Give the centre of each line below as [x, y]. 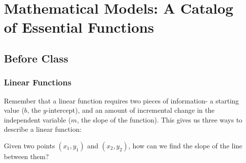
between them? [26, 156]
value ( [14, 110]
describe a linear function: [43, 129]
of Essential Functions [79, 27]
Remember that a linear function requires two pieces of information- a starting [122, 100]
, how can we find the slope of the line [185, 145]
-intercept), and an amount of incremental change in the [131, 110]
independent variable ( [38, 119]
